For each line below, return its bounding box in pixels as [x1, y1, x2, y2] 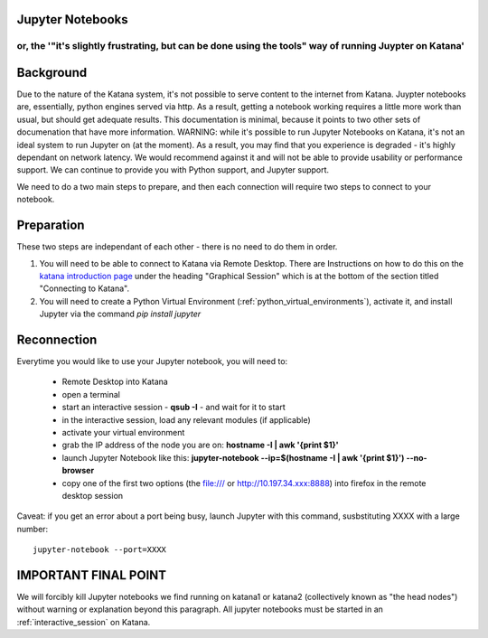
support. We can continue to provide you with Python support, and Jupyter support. [16, 164, 330, 175]
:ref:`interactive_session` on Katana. [16, 616, 151, 627]
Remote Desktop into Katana [61, 376, 169, 388]
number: [16, 523, 49, 534]
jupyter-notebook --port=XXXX [33, 545, 167, 555]
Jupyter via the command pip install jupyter [39, 308, 202, 320]
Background [16, 65, 88, 80]
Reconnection [16, 332, 98, 347]
